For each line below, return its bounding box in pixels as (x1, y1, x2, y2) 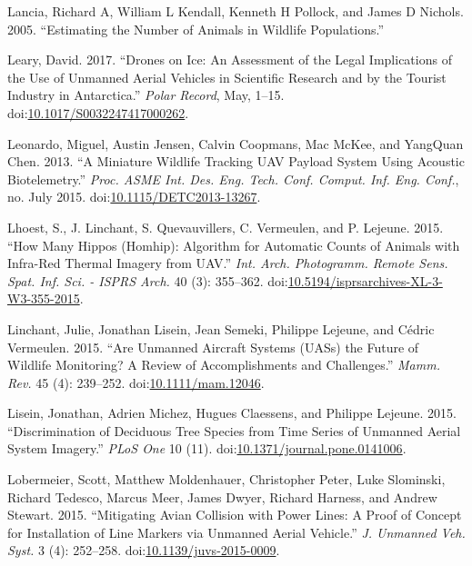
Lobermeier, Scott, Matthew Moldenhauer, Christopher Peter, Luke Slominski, (7, 470, 446, 489)
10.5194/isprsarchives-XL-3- (287, 271, 443, 290)
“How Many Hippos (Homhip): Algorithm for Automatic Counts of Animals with (7, 235, 460, 254)
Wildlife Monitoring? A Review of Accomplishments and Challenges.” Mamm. (7, 355, 440, 374)
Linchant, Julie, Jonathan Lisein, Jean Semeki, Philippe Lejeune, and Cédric (7, 319, 435, 338)
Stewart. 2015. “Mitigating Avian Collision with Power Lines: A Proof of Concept (7, 505, 462, 524)
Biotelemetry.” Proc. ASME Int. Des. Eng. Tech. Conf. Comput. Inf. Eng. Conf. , (7, 169, 459, 188)
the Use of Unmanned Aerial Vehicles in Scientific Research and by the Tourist (7, 67, 447, 86)
